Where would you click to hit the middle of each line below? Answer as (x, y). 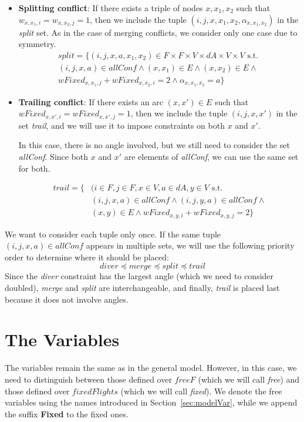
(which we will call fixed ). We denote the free (201, 391)
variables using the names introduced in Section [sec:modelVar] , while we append (151, 402)
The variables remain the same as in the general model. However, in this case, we (151, 368)
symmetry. (37, 44)
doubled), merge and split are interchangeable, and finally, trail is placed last (142, 288)
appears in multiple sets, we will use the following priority (190, 245)
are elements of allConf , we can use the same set (211, 156)
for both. (34, 168)
